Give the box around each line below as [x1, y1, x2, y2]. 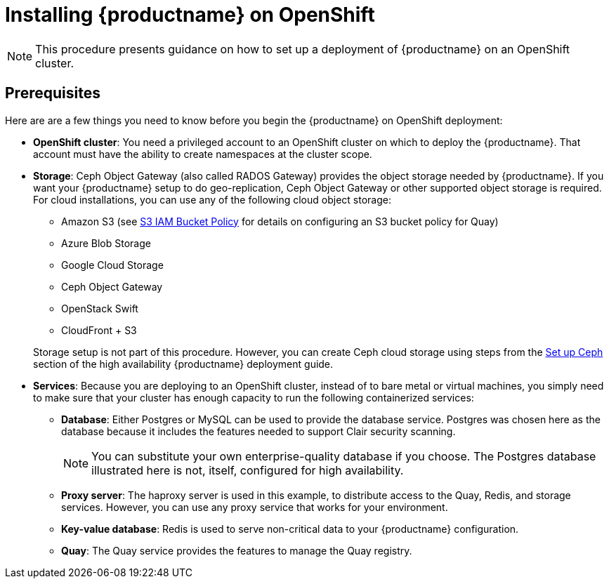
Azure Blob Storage [61, 237, 151, 249]
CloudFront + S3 [61, 324, 137, 336]
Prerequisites [5, 84, 100, 102]
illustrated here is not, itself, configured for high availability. [91, 463, 404, 477]
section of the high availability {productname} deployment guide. [33, 357, 334, 370]
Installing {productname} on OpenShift [5, 3, 375, 27]
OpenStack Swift [61, 302, 138, 314]
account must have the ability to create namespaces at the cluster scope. [33, 147, 372, 160]
